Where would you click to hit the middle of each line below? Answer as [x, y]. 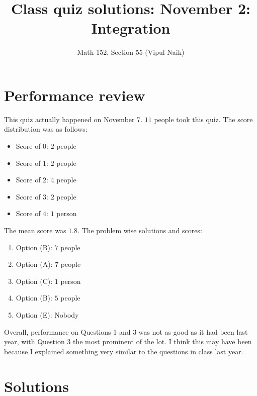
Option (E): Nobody [47, 314]
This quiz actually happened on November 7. [73, 119]
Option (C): [34, 281]
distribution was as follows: [46, 129]
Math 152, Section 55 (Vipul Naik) [131, 52]
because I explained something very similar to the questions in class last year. [124, 351]
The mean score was [35, 230]
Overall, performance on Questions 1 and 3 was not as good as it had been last [126, 331]
